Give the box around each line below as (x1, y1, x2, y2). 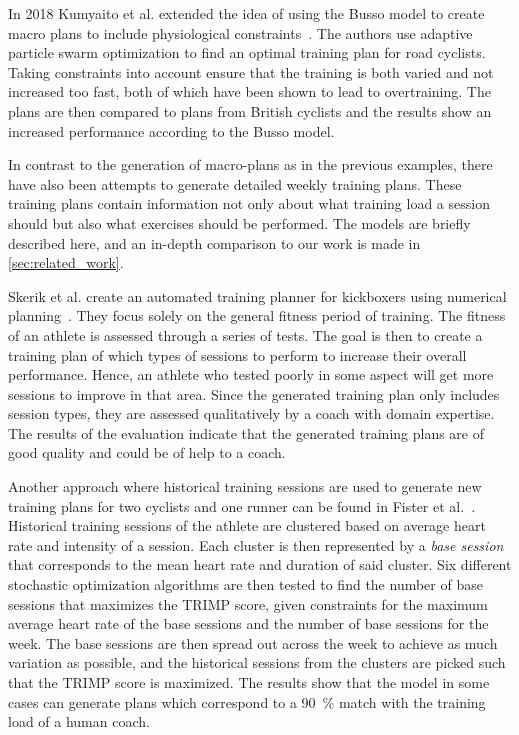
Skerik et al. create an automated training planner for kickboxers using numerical (8, 285, 507, 306)
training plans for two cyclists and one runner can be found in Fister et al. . (8, 495, 476, 516)
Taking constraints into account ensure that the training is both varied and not (8, 61, 494, 82)
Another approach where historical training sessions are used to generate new (8, 476, 482, 497)
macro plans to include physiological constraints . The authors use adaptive (8, 22, 473, 43)
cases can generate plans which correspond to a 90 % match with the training (8, 691, 486, 712)
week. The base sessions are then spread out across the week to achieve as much (8, 632, 498, 653)
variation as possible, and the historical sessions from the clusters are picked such (8, 652, 506, 673)
